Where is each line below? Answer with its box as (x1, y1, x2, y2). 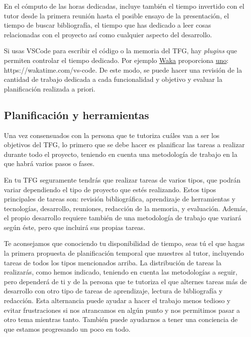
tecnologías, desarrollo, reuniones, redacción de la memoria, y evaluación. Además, (4, 203, 248, 213)
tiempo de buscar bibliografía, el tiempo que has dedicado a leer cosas (4, 20, 211, 30)
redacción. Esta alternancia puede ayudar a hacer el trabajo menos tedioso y (4, 295, 231, 306)
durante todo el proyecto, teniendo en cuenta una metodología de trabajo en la (4, 149, 237, 159)
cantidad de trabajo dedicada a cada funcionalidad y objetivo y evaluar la (4, 74, 222, 84)
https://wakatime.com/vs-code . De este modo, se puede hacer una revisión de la (4, 64, 242, 75)
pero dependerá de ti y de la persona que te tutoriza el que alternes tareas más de (4, 276, 247, 286)
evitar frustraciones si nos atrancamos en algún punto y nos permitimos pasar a (4, 305, 240, 315)
